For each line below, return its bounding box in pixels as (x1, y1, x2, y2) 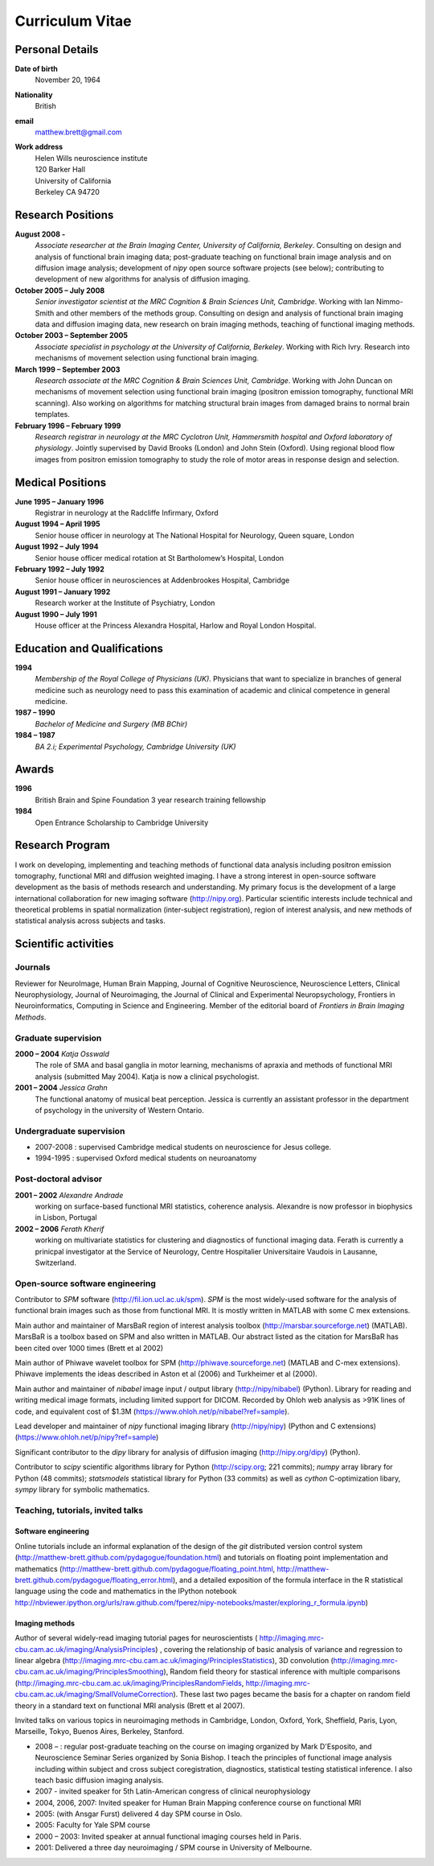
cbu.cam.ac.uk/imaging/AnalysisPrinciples (14, 1644, 156, 1654)
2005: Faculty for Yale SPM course (35, 1820, 151, 1830)
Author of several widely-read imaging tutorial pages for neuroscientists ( (14, 1633, 258, 1643)
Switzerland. (35, 1258, 76, 1267)
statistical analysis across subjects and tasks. (14, 916, 166, 925)
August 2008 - (14, 229, 66, 239)
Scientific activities (14, 937, 114, 951)
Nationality (14, 89, 53, 100)
